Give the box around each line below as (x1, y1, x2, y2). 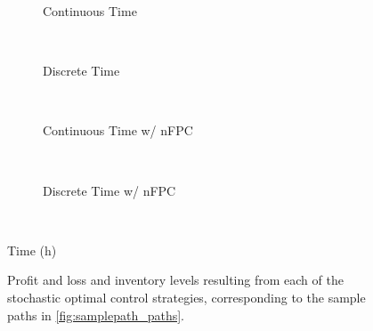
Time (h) (7, 240, 57, 259)
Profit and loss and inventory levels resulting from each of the (7, 270, 344, 289)
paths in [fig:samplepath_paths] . (7, 305, 185, 324)
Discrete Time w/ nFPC (43, 181, 176, 199)
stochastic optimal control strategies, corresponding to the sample (7, 287, 366, 306)
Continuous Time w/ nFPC (43, 121, 193, 140)
